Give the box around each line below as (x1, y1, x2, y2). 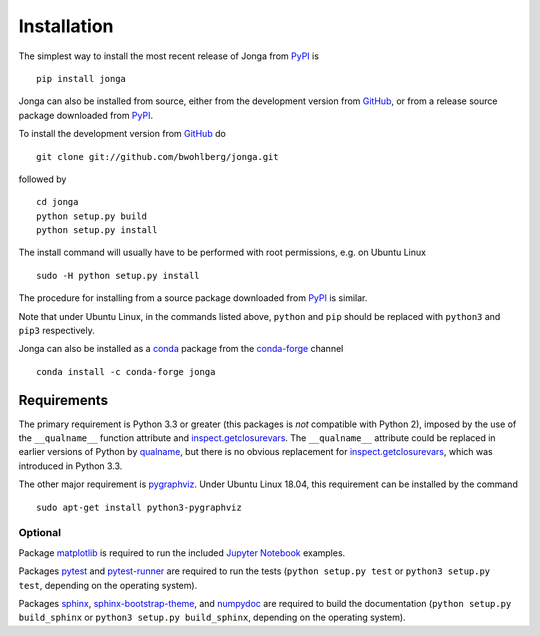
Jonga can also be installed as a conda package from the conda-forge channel (18, 343, 344, 355)
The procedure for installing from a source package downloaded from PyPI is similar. (18, 292, 368, 304)
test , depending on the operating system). (18, 579, 198, 591)
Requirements (18, 391, 109, 409)
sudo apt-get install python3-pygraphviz (36, 501, 242, 513)
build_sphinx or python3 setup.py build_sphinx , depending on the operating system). (18, 611, 406, 624)
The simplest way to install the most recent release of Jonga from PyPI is (18, 50, 320, 62)
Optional (18, 526, 62, 540)
